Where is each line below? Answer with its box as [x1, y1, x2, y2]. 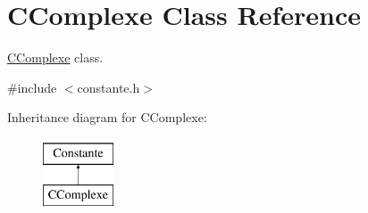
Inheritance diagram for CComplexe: [7, 108, 207, 127]
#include [7, 78, 57, 96]
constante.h [77, 78, 140, 96]
